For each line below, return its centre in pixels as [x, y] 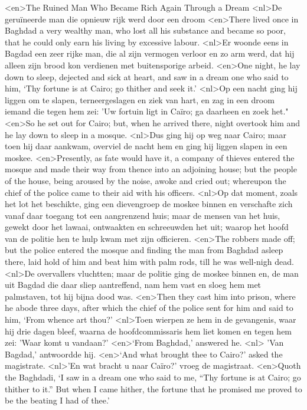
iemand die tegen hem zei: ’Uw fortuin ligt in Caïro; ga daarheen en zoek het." [147, 111]
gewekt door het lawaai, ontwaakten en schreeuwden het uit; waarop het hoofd [147, 227]
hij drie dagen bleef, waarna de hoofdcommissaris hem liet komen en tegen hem [148, 331]
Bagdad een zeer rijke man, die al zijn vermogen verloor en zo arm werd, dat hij [150, 53]
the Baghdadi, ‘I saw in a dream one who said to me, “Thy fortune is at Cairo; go [153, 377]
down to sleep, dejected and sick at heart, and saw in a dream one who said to [147, 76]
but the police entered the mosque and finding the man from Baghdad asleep [144, 250]
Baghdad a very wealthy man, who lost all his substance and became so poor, [145, 30]
